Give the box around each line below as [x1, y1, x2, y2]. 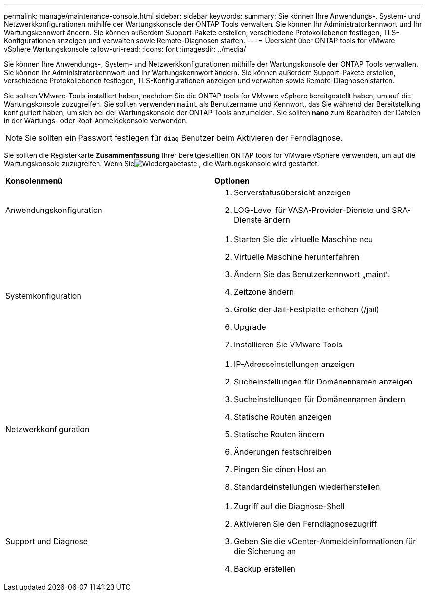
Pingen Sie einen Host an [234, 464, 326, 474]
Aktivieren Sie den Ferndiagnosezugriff [234, 519, 377, 529]
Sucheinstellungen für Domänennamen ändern [234, 394, 405, 404]
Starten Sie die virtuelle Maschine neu [234, 234, 373, 244]
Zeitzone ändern [234, 287, 294, 297]
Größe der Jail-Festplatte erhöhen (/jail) [234, 305, 379, 314]
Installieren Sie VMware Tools [234, 340, 343, 349]
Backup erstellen [234, 564, 295, 574]
